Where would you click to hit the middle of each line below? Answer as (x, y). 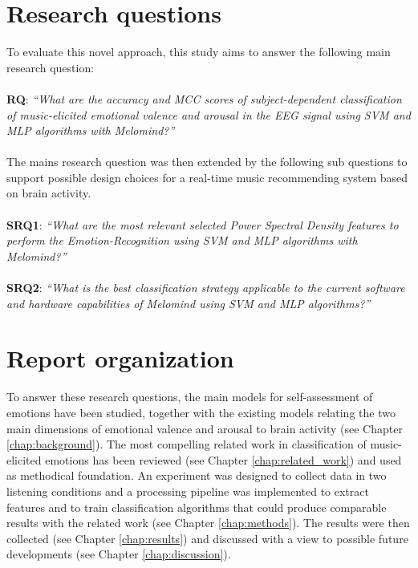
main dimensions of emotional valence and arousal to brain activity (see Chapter (205, 428)
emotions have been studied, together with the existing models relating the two (201, 412)
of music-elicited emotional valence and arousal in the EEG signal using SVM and (209, 114)
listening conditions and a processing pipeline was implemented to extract (188, 491)
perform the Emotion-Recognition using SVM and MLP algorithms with (182, 240)
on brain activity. (49, 193)
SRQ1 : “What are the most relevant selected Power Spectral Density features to (203, 224)
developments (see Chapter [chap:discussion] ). (119, 554)
